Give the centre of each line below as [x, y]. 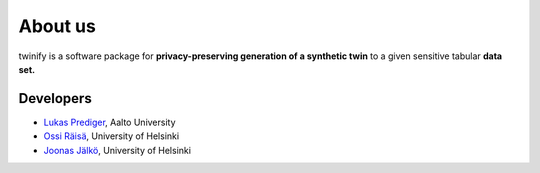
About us [57, 26]
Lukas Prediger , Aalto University [109, 122]
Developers [55, 98]
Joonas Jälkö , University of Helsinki [117, 150]
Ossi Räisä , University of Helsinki [111, 136]
